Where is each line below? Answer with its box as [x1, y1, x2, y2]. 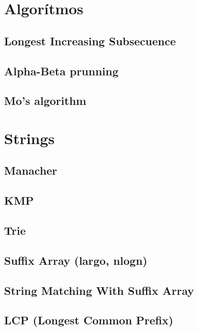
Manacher [4, 162, 58, 178]
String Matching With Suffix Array [4, 282, 194, 298]
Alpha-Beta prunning [4, 63, 119, 78]
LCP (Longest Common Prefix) [4, 312, 174, 328]
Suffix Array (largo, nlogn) [4, 252, 148, 268]
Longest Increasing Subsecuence [4, 33, 176, 48]
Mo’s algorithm [4, 93, 87, 108]
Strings [4, 127, 55, 148]
